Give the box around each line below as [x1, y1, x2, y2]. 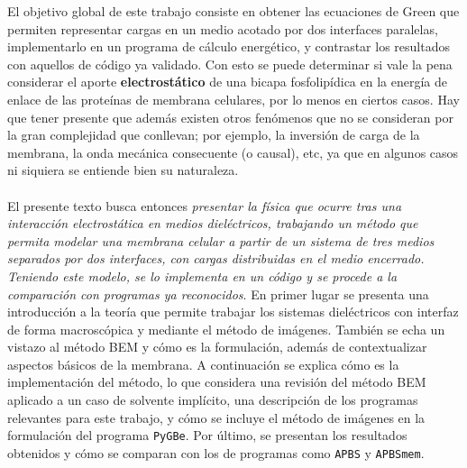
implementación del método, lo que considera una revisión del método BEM [7, 372, 426, 391]
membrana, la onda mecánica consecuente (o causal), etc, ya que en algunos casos [7, 142, 459, 161]
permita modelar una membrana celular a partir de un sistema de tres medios [7, 231, 435, 250]
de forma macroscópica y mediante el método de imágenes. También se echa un [7, 319, 445, 338]
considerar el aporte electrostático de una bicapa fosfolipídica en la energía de [7, 72, 447, 91]
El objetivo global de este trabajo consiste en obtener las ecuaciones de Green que [7, 2, 460, 20]
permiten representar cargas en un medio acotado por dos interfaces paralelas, [7, 19, 438, 38]
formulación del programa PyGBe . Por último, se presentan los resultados [7, 426, 407, 445]
